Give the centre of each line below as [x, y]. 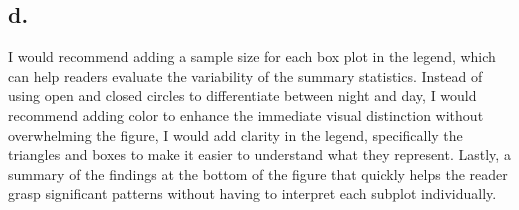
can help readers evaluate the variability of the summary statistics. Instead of [245, 75]
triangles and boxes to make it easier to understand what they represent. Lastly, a [259, 154]
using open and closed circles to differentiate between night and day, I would [242, 95]
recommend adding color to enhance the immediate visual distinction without [246, 114]
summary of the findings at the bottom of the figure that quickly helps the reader [258, 173]
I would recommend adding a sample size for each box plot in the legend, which [252, 56]
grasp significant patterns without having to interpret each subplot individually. [252, 193]
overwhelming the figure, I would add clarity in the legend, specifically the [235, 134]
